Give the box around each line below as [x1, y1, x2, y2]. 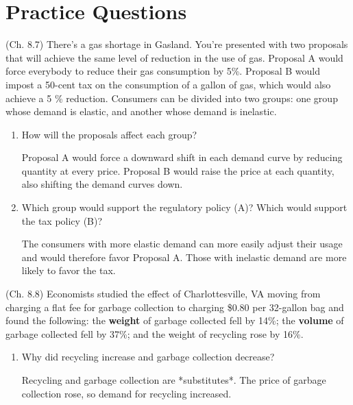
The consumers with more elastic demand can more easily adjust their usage [21, 236, 343, 251]
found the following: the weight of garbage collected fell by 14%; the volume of [5, 313, 344, 328]
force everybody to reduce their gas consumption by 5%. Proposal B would [5, 64, 320, 78]
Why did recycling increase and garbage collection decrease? [21, 349, 275, 364]
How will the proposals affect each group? [21, 127, 197, 141]
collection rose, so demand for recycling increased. [21, 386, 232, 400]
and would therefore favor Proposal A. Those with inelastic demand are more [21, 249, 347, 264]
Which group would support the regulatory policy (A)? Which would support [21, 200, 348, 214]
